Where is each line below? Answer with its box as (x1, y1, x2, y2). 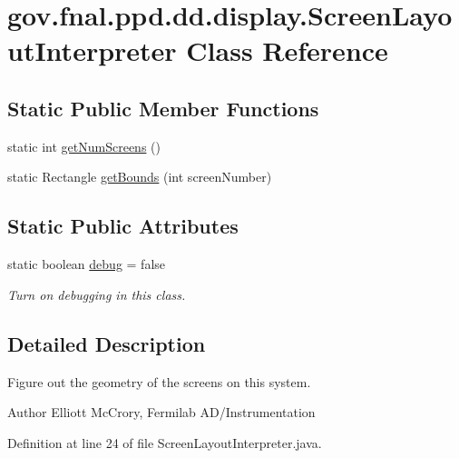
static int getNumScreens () (7, 136, 161, 155)
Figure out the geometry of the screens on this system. (7, 372, 311, 391)
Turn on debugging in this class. (7, 284, 186, 304)
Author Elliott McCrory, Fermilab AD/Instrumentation (7, 403, 316, 422)
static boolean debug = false (7, 254, 166, 274)
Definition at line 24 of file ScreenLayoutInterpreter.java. (7, 433, 322, 452)
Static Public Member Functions (7, 94, 319, 122)
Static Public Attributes (7, 212, 239, 240)
